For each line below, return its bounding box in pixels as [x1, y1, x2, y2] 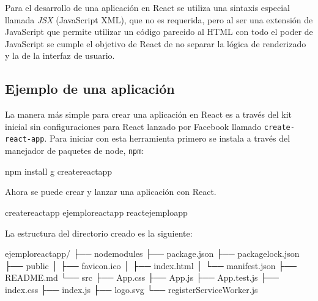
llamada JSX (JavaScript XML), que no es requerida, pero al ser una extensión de [5, 13, 313, 26]
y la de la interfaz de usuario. [5, 49, 115, 62]
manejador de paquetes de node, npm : [5, 144, 144, 157]
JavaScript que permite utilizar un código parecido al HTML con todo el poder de [5, 25, 313, 38]
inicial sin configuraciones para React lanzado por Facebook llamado [5, 120, 262, 132]
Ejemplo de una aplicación [5, 79, 175, 98]
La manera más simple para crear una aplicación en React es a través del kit [5, 108, 292, 121]
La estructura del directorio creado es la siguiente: [5, 226, 193, 239]
